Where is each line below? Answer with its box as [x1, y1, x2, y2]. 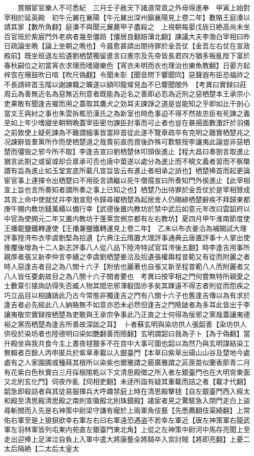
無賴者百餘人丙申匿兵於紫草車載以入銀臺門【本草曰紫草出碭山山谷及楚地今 [4, 347, 243, 358]
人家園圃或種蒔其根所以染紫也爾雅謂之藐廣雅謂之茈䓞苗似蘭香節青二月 [24, 357, 250, 367]
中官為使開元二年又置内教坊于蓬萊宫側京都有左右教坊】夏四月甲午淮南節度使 [4, 213, 250, 224]
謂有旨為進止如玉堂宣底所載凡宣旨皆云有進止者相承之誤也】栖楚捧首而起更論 [4, 165, 250, 176]
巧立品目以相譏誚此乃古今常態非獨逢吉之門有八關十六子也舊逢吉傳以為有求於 [4, 290, 250, 300]
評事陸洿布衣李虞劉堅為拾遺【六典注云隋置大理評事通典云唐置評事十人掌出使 [4, 232, 250, 243]
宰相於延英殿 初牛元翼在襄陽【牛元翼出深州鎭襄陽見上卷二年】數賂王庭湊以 [4, 12, 250, 22]
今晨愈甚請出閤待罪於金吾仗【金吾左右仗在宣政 [99, 41, 250, 51]
